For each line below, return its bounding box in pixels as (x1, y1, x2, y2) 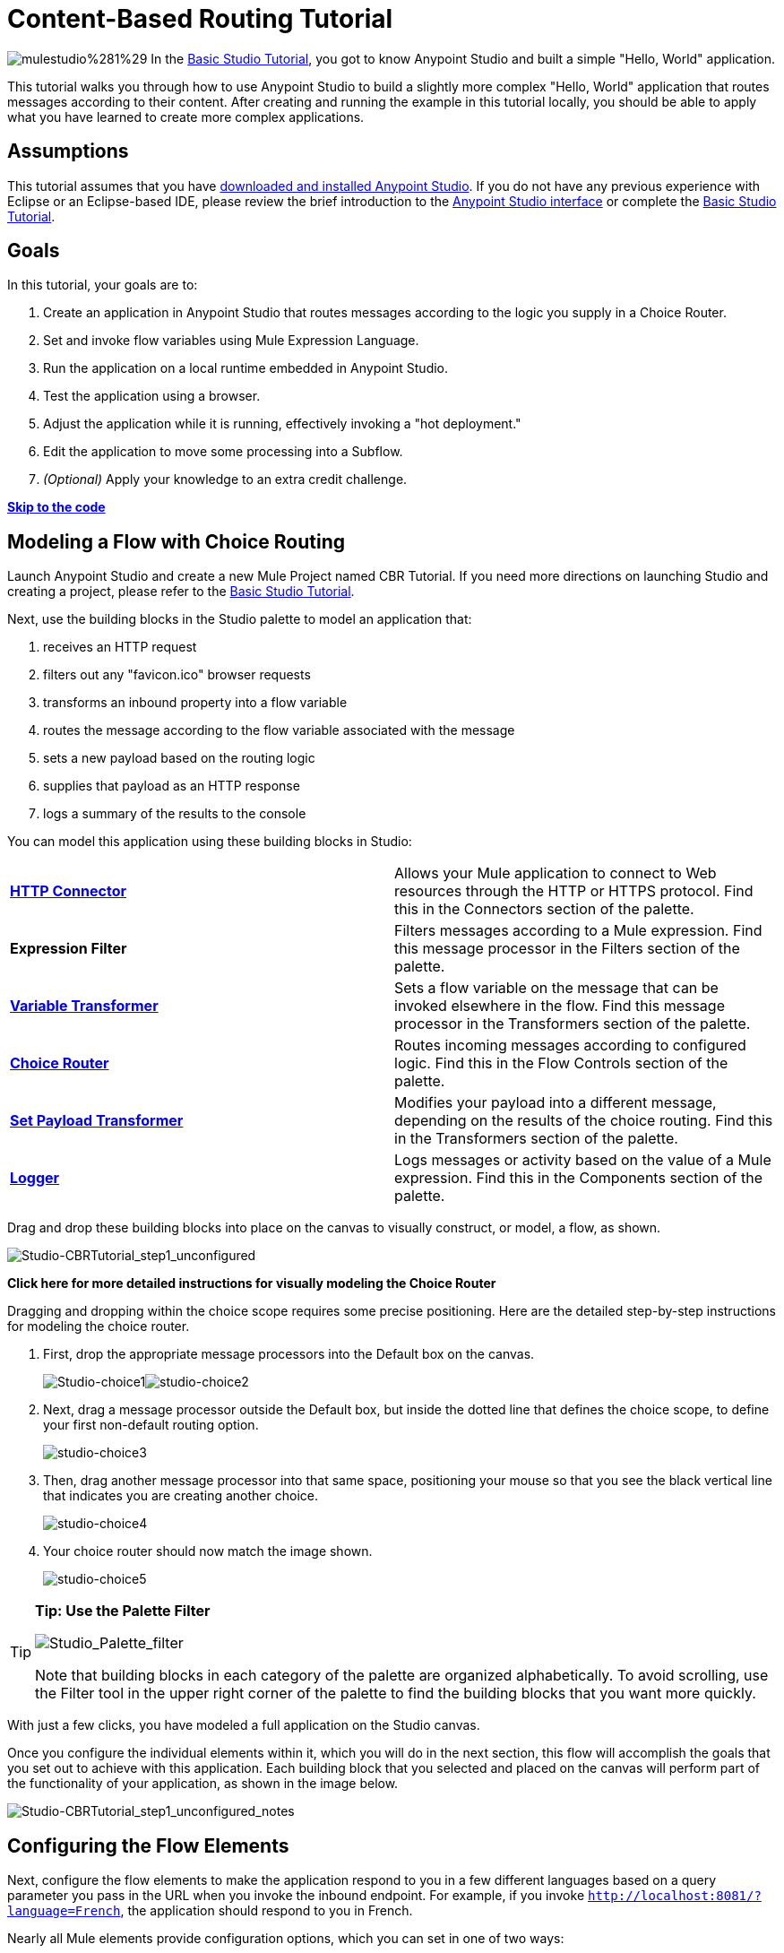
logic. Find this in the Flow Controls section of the (394, 1054, 728, 1073)
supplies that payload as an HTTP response (43, 778, 300, 794)
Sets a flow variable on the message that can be (394, 979, 719, 998)
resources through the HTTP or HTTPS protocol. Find (394, 882, 754, 901)
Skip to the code (7, 499, 106, 515)
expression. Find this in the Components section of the (394, 1169, 762, 1188)
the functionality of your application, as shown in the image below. (7, 1776, 399, 1792)
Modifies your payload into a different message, (394, 1093, 717, 1112)
